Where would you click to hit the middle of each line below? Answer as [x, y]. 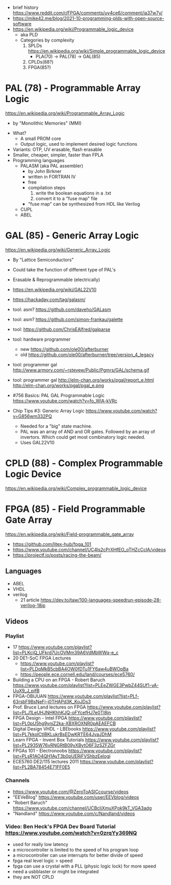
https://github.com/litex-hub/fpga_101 [52, 544]
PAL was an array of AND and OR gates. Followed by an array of [88, 431]
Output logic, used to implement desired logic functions [79, 144]
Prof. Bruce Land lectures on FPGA [49, 707]
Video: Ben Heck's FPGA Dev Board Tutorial [60, 827]
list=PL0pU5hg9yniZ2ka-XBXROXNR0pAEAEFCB [64, 723]
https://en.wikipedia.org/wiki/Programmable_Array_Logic [65, 113]
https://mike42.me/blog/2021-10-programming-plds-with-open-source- [88, 18]
